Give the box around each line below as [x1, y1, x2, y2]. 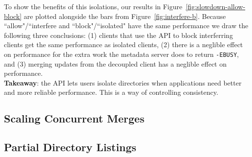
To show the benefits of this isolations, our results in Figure [4, 1, 183, 11]
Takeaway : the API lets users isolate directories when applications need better [4, 77, 242, 87]
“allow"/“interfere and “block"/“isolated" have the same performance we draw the [4, 20, 249, 31]
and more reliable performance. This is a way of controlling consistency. [4, 87, 218, 97]
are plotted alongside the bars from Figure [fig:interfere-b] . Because [23, 11, 226, 21]
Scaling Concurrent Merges [4, 111, 145, 126]
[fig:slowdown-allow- [186, 1, 246, 11]
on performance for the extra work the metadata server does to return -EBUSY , [4, 49, 239, 59]
